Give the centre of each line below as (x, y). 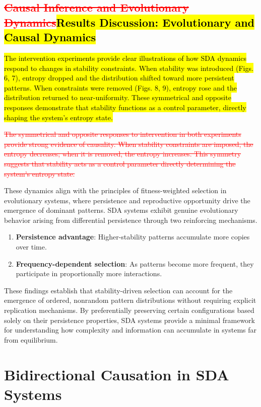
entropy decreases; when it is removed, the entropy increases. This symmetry (123, 154)
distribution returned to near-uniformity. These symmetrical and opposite (118, 97)
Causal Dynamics (50, 37)
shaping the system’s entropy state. (58, 117)
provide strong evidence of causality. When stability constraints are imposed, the (129, 144)
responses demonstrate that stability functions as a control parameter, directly (125, 107)
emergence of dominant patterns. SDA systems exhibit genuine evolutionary (121, 210)
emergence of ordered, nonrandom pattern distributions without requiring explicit (130, 300)
